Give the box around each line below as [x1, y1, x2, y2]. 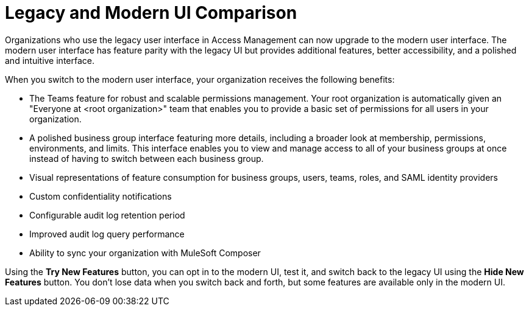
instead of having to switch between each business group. [29, 153, 264, 164]
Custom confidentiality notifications [29, 190, 172, 201]
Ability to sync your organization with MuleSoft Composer [29, 247, 261, 258]
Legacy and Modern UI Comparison [5, 2, 297, 23]
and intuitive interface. [5, 55, 94, 66]
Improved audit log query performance [29, 228, 185, 239]
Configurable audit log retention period [29, 209, 185, 220]
